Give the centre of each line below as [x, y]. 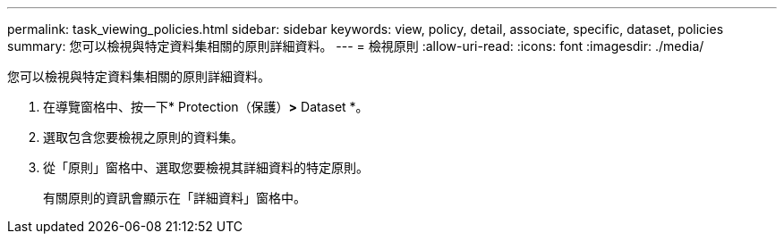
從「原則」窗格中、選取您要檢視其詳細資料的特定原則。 [206, 167]
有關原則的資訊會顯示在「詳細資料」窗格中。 [175, 198]
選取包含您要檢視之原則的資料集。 [143, 137]
